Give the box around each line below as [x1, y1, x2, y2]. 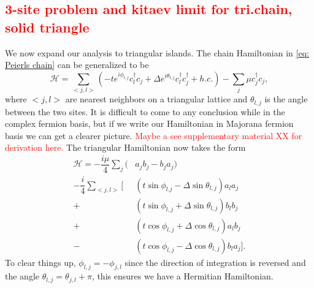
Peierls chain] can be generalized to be [5, 58, 149, 71]
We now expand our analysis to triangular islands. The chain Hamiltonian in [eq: [5, 46, 309, 59]
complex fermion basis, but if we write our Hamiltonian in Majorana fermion [5, 117, 294, 130]
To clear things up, [5, 256, 76, 268]
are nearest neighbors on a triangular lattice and [65, 93, 248, 105]
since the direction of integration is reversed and [124, 256, 306, 268]
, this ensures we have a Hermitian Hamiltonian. [91, 270, 274, 282]
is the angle [264, 93, 308, 105]
